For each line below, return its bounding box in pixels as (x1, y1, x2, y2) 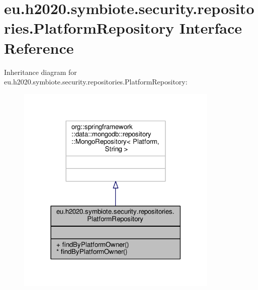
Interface (179, 18, 242, 38)
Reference (4, 37, 74, 58)
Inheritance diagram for (4, 66, 77, 77)
